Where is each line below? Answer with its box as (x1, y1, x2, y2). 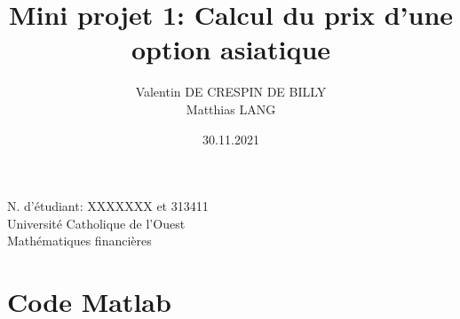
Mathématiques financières (7, 231, 152, 250)
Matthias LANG (186, 99, 276, 118)
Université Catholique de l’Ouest (7, 214, 186, 232)
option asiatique (131, 31, 331, 67)
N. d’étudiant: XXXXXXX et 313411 (7, 197, 209, 215)
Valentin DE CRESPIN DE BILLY (135, 82, 327, 101)
